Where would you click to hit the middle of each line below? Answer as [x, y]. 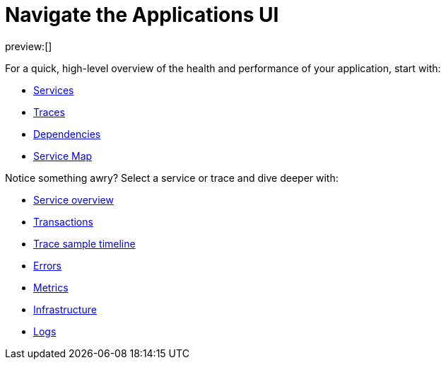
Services [54, 90]
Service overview [74, 199]
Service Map [63, 156]
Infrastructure [65, 309]
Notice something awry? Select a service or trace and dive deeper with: [172, 178]
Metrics [51, 287]
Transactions [63, 221]
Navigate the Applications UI [142, 15]
